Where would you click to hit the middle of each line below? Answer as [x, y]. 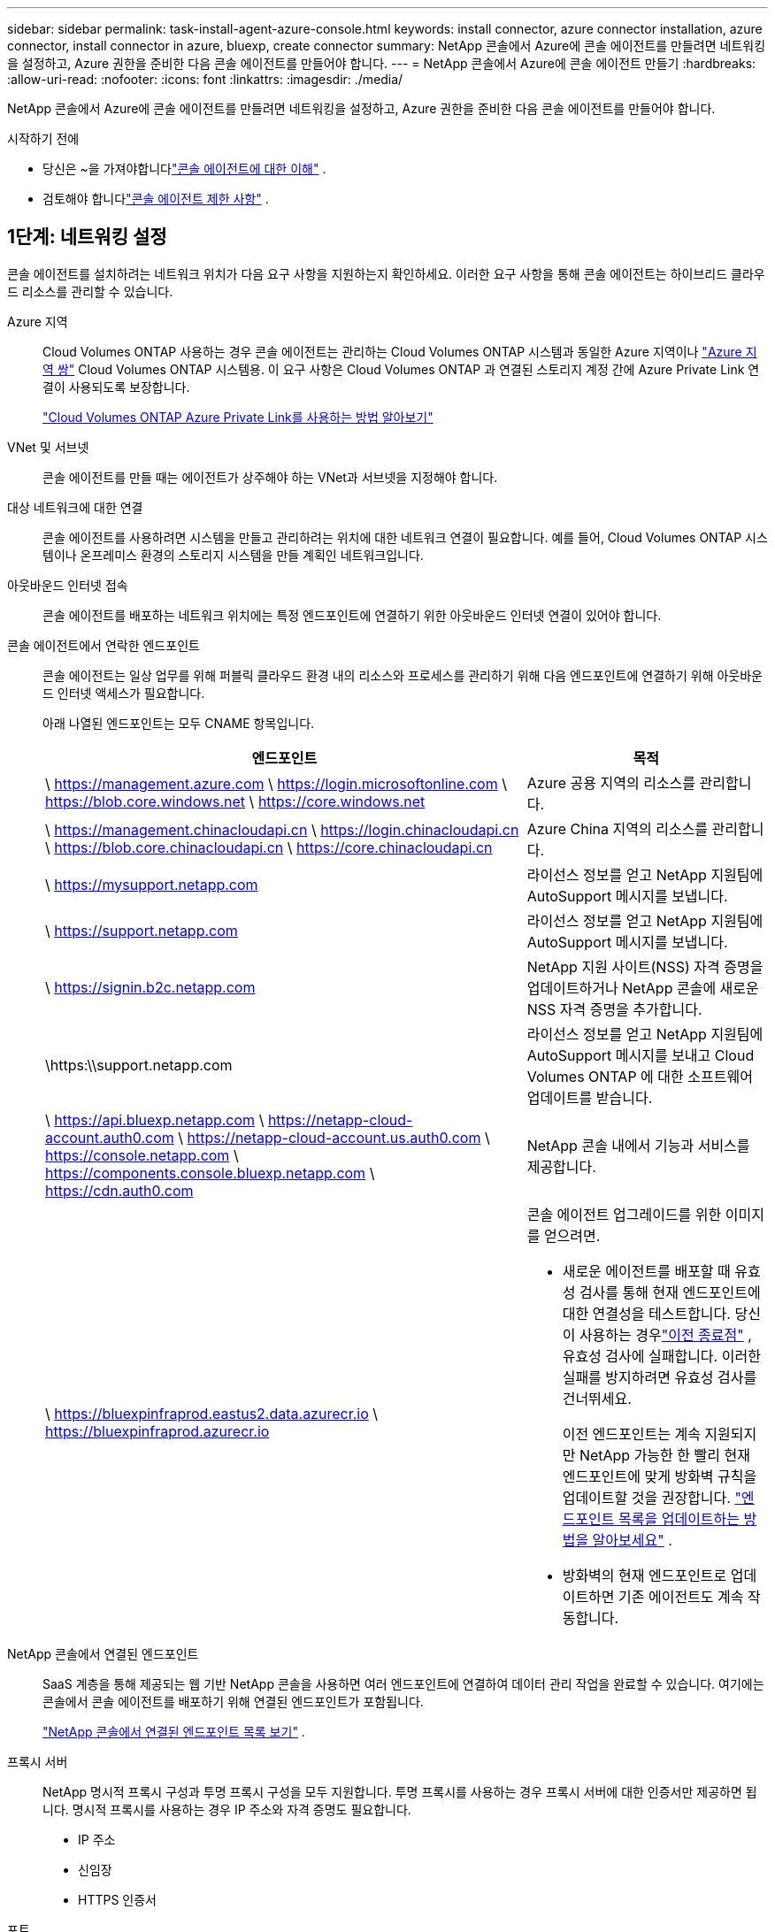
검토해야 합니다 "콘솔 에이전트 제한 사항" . [156, 199]
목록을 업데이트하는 [679, 1518]
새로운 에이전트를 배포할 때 [646, 1271]
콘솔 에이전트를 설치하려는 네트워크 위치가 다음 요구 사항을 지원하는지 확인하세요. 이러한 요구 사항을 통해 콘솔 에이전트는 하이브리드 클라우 [386, 273]
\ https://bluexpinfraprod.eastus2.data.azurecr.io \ [212, 1413]
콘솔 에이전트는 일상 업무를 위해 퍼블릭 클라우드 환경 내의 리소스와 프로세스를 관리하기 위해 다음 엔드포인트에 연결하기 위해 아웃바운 [403, 675]
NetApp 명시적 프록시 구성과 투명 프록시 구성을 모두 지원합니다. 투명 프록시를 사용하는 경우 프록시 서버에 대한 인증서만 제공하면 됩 [400, 1791]
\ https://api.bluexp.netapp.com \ [155, 1119]
